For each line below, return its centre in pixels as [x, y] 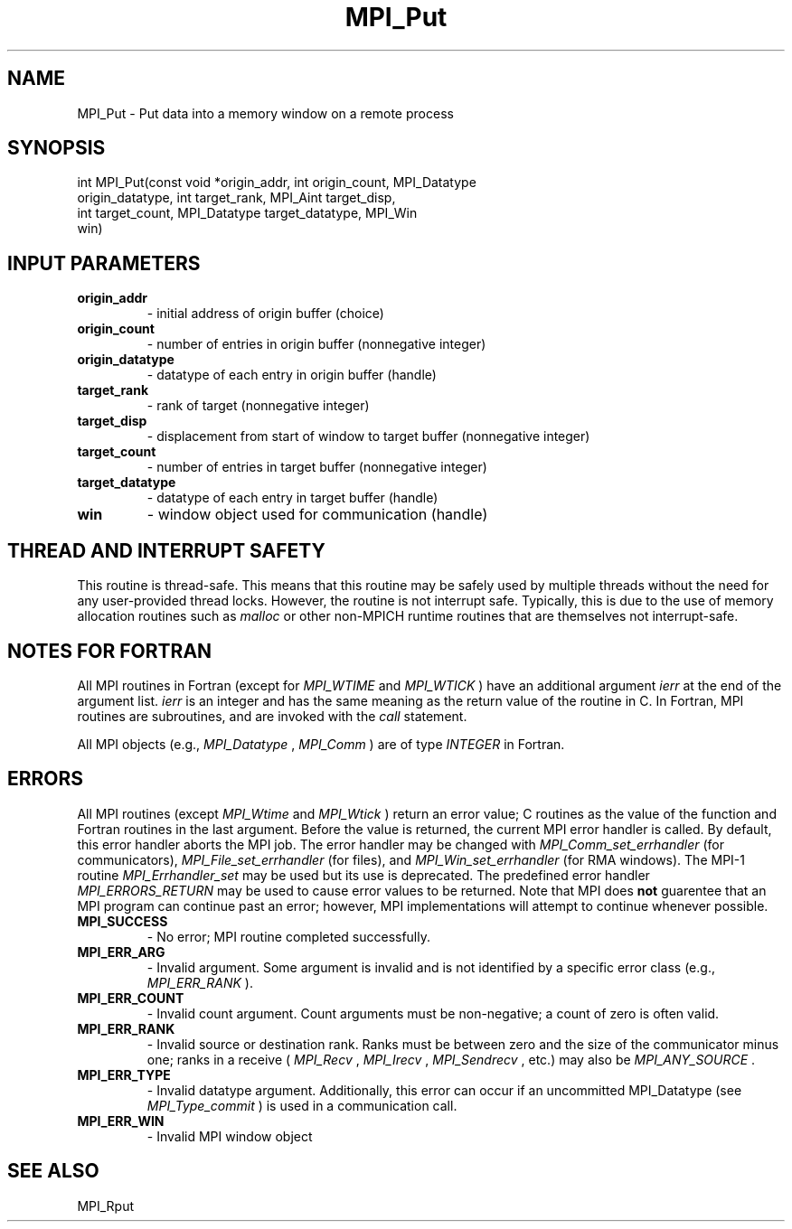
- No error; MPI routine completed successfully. [289, 936]
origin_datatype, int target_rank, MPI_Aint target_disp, [236, 198]
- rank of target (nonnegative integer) [258, 406]
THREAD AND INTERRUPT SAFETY [166, 550]
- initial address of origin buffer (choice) [265, 314]
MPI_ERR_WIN [121, 1121]
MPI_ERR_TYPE [124, 1074]
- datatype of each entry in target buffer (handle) [292, 498]
